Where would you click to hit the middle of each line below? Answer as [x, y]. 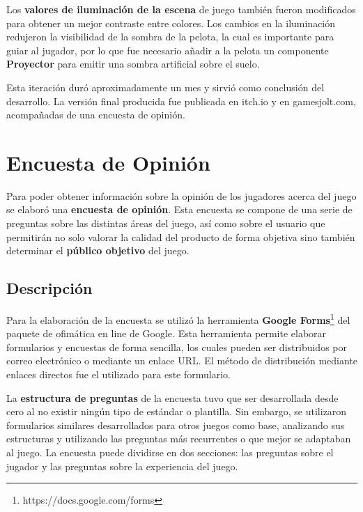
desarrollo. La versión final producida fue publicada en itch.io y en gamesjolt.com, [181, 101]
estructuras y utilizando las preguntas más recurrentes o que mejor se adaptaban [179, 439]
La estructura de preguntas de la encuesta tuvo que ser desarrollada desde [172, 397]
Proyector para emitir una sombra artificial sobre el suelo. [133, 64]
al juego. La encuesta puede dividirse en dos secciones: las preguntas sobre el [170, 452]
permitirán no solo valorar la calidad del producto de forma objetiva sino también [181, 236]
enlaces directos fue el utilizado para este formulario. [118, 374]
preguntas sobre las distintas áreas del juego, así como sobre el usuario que [166, 223]
